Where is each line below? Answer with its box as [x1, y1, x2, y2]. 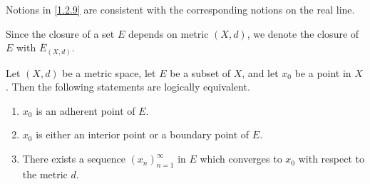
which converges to [200, 151, 282, 166]
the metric [22, 166, 68, 181]
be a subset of [170, 65, 231, 80]
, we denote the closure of [247, 26, 359, 41]
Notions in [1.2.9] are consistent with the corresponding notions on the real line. [6, 2, 355, 16]
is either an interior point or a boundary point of [36, 127, 250, 142]
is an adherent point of [36, 103, 135, 118]
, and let [242, 65, 279, 80]
